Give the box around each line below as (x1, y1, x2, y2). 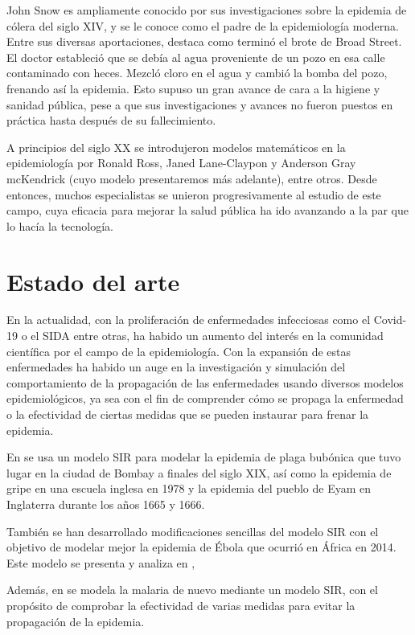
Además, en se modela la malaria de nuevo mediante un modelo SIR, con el (6, 581, 378, 598)
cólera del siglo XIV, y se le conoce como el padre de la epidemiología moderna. (6, 17, 399, 34)
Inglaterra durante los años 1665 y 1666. (6, 495, 205, 512)
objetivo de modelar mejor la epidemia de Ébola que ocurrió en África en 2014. (6, 539, 397, 555)
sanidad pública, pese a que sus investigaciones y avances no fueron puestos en (6, 96, 393, 113)
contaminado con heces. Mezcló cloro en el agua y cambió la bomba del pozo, (6, 64, 388, 81)
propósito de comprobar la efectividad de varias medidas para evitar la (6, 596, 355, 613)
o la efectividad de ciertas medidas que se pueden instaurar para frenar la (6, 406, 369, 422)
